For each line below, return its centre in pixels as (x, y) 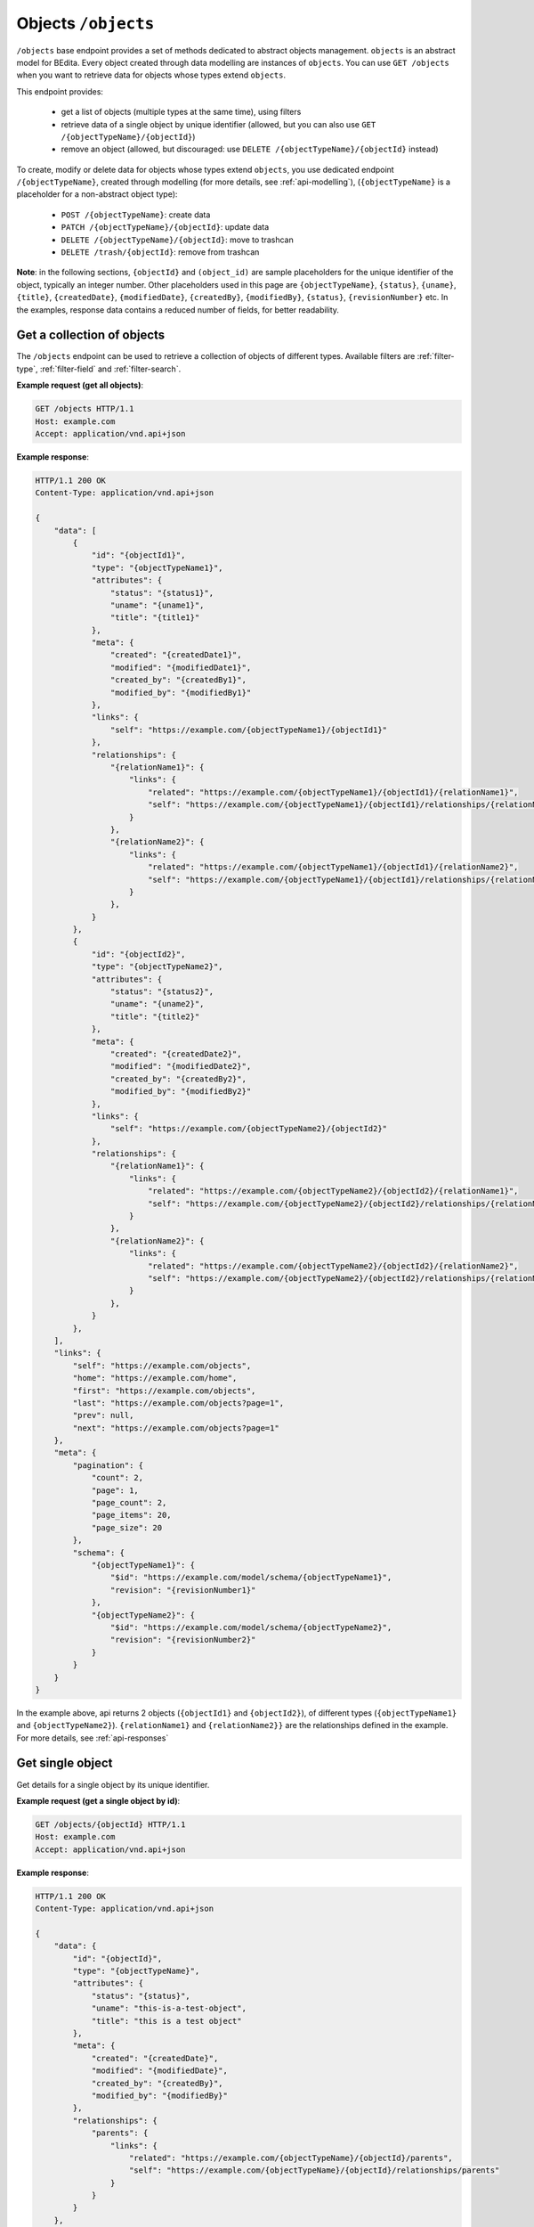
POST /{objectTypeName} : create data (136, 215)
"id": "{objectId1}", (138, 555)
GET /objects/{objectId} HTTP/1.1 (110, 1824)
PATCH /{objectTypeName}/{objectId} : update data (165, 227)
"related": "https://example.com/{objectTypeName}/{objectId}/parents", (291, 2158)
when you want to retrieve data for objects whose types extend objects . (151, 75)
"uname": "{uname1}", (157, 605)
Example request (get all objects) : (80, 385)
